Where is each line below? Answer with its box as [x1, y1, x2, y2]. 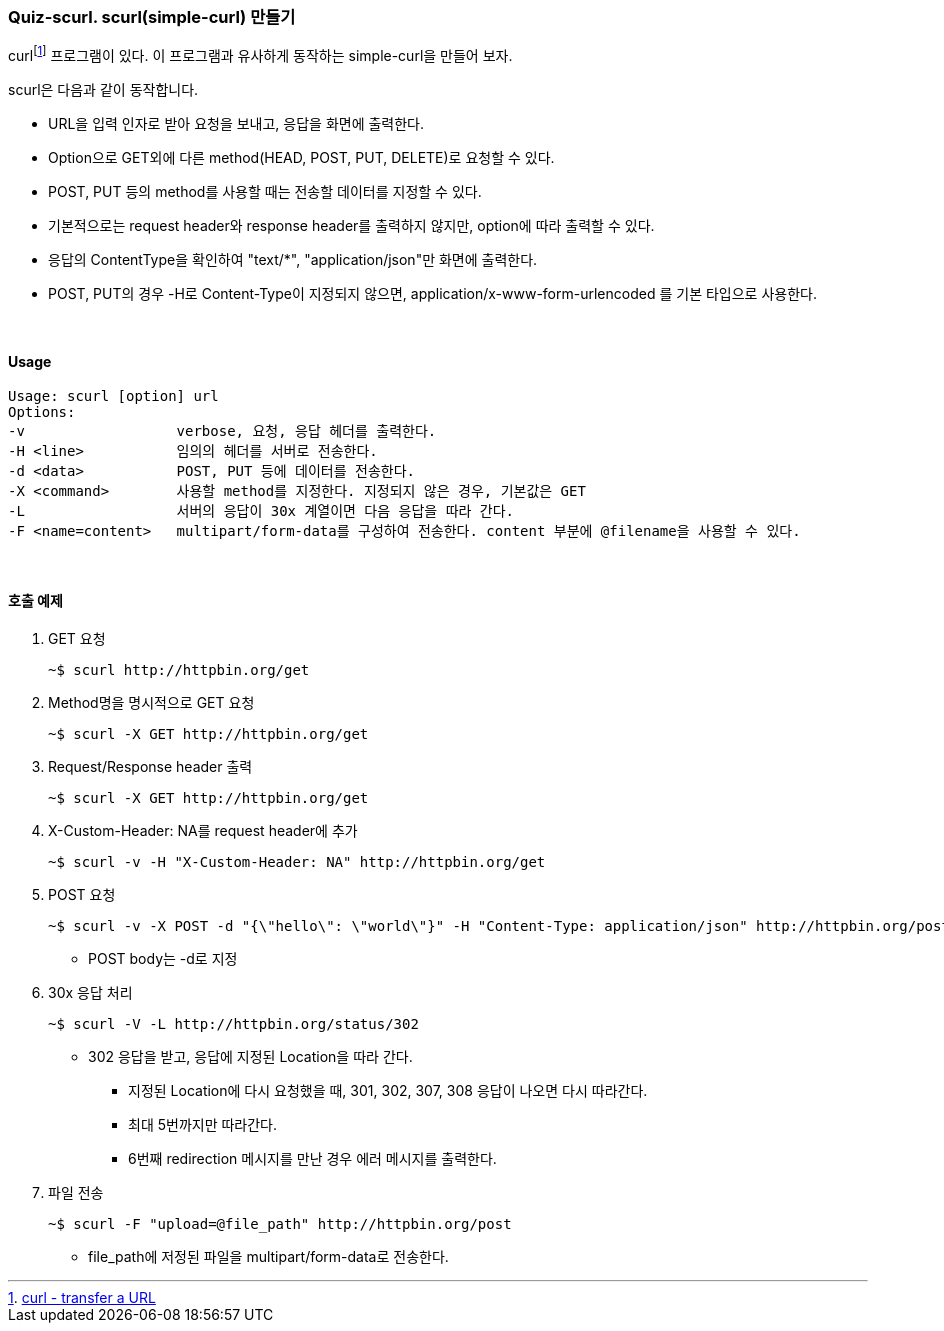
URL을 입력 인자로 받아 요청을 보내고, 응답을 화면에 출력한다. [48, 115, 425, 133]
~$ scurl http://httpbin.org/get [48, 662, 310, 679]
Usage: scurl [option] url [8, 388, 219, 405]
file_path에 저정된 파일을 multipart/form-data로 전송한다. [88, 1248, 449, 1266]
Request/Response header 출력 [48, 758, 253, 776]
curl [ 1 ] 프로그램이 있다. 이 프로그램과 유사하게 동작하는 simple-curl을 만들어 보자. [8, 44, 513, 65]
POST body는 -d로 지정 [88, 950, 238, 968]
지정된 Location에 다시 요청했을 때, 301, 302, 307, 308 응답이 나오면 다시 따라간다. [128, 1082, 648, 1100]
